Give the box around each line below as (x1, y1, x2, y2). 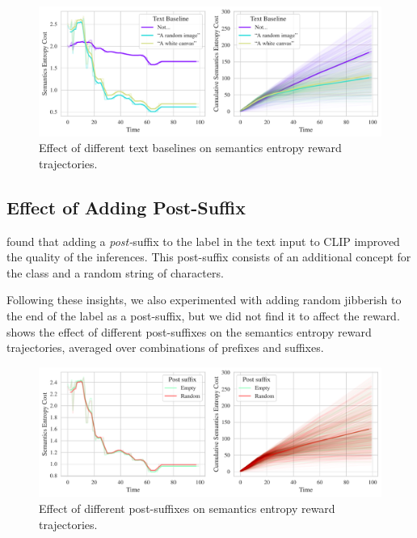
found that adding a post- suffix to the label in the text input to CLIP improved (6, 232, 400, 249)
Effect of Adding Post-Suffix (6, 194, 246, 219)
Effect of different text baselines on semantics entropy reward (39, 139, 342, 156)
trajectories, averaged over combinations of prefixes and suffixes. (6, 339, 324, 356)
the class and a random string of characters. (6, 264, 224, 281)
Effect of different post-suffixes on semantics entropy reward (39, 500, 335, 517)
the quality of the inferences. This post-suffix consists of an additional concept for (6, 248, 411, 265)
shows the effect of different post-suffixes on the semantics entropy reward (6, 323, 372, 340)
